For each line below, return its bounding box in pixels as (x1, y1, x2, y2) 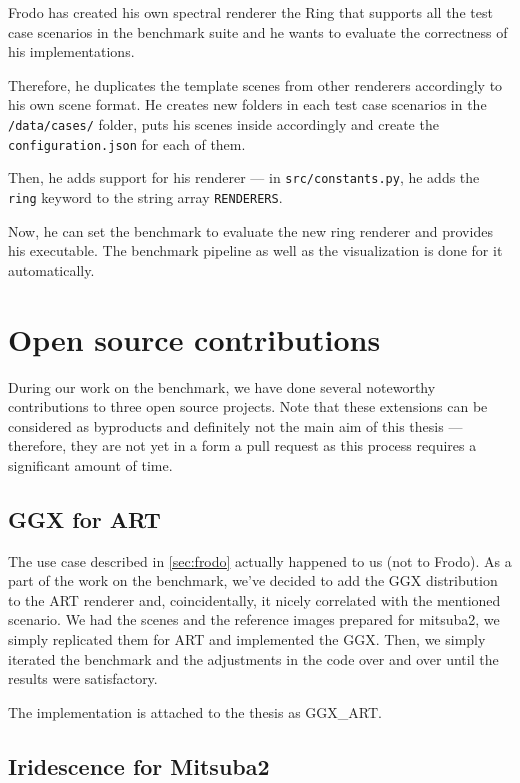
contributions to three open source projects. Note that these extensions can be (8, 396, 488, 417)
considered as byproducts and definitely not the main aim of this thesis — (8, 415, 463, 436)
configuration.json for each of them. (8, 133, 246, 154)
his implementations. (8, 41, 135, 62)
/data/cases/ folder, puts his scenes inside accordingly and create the (8, 113, 439, 134)
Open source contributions (8, 318, 381, 359)
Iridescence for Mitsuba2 (8, 750, 270, 781)
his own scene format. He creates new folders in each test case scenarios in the (8, 94, 487, 115)
